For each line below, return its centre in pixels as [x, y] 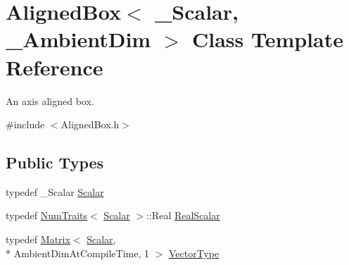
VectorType [194, 253]
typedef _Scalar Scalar [55, 191]
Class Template [267, 39]
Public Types [55, 162]
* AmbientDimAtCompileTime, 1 [77, 253]
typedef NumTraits [47, 215]
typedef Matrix [38, 239]
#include [25, 124]
